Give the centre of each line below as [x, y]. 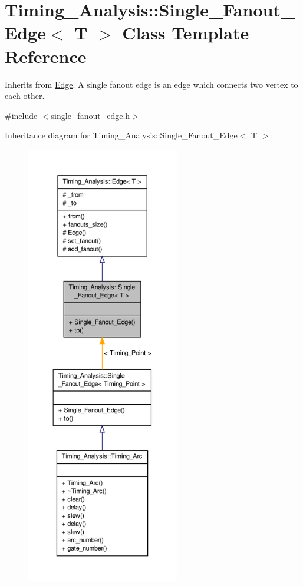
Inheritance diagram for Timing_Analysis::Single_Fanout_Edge [121, 135]
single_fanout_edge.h [90, 115]
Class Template [186, 33]
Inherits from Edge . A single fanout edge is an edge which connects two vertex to [151, 84]
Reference [46, 56]
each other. [25, 96]
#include [21, 115]
